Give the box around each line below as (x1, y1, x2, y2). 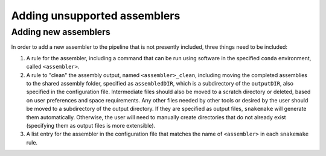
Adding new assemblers (11, 27, 111, 37)
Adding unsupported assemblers (11, 9, 181, 22)
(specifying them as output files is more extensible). (26, 122, 156, 129)
